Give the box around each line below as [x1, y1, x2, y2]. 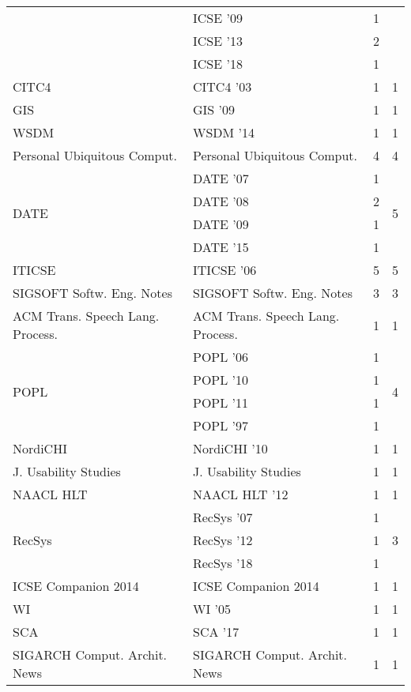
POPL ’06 [192, 348, 249, 366]
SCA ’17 [192, 622, 239, 641]
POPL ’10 [192, 370, 249, 389]
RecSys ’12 [192, 531, 253, 549]
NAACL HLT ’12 [192, 485, 288, 503]
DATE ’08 [192, 192, 249, 210]
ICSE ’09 [192, 9, 243, 27]
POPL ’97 [192, 416, 249, 434]
